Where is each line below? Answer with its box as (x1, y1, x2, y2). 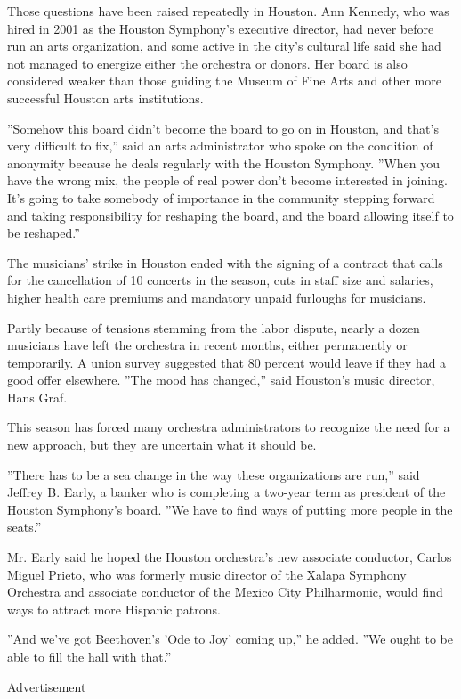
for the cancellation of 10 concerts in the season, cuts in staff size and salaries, (7, 271, 433, 289)
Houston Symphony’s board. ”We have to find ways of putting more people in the (7, 500, 453, 518)
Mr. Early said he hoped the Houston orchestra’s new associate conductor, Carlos (7, 548, 452, 566)
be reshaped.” (7, 224, 80, 242)
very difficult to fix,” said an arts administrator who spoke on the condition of (7, 136, 433, 155)
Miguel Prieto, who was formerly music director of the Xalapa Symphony (7, 565, 407, 583)
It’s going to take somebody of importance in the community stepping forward (7, 188, 435, 207)
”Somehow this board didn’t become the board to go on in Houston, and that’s (7, 118, 439, 137)
